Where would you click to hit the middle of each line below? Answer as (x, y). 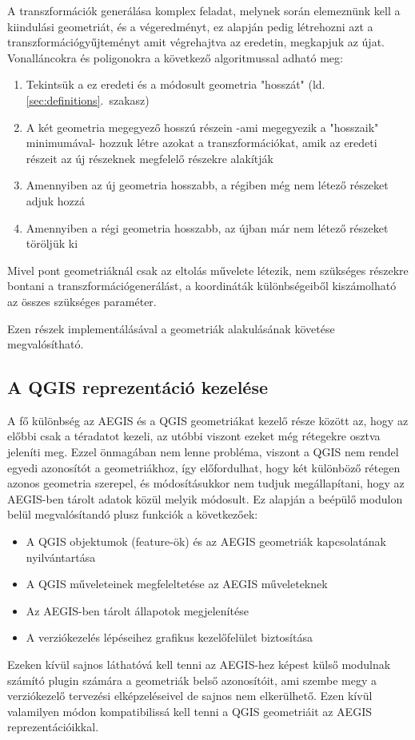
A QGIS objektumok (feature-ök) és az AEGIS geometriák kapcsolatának (206, 541)
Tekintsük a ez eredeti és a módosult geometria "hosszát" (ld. (176, 84)
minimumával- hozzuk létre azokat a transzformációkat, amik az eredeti (202, 143)
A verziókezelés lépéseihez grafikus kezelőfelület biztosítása (169, 637)
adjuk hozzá (55, 200)
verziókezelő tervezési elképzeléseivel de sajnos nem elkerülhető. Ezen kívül (190, 696)
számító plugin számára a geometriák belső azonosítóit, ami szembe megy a (192, 680)
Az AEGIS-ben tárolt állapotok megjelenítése (137, 610)
